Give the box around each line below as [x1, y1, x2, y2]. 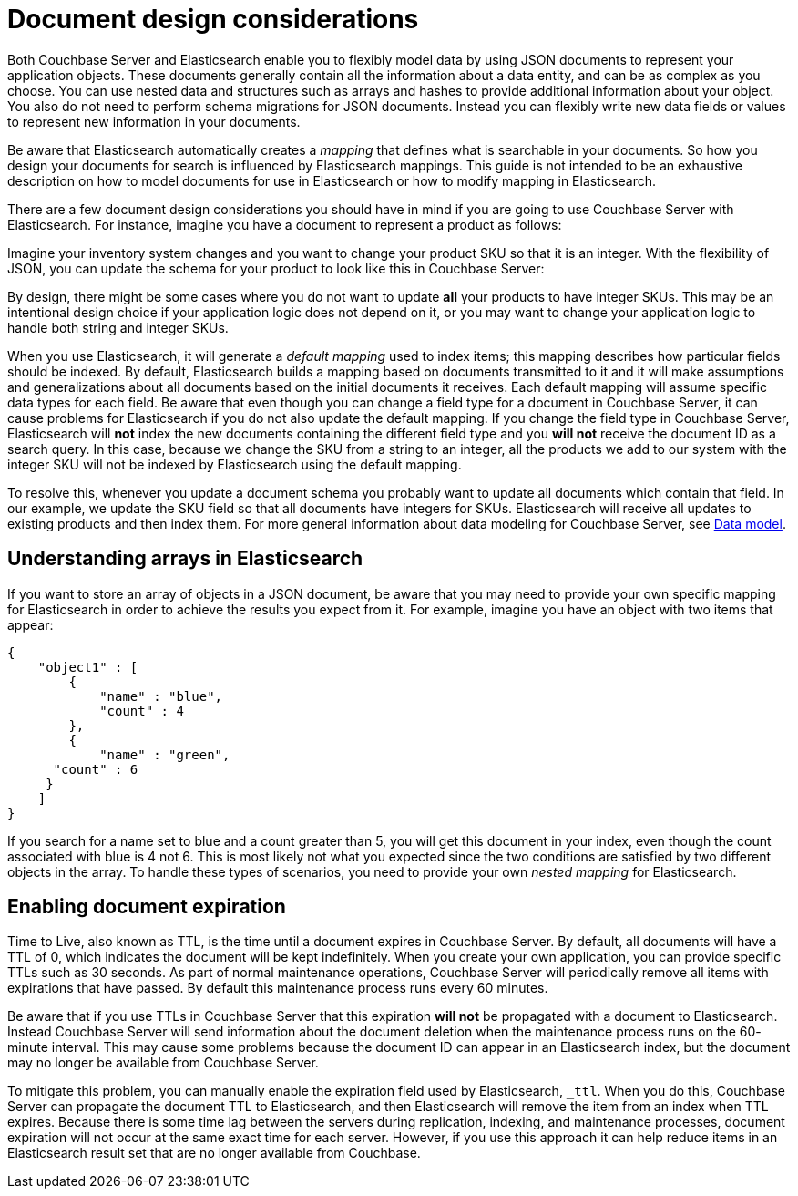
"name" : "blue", [99, 688, 223, 704]
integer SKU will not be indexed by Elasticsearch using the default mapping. [7, 456, 462, 472]
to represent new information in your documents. [7, 113, 301, 129]
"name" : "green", [99, 747, 230, 762]
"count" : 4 [99, 703, 184, 718]
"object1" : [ [37, 659, 138, 675]
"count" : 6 [53, 761, 138, 777]
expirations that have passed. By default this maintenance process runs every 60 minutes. [7, 980, 548, 996]
